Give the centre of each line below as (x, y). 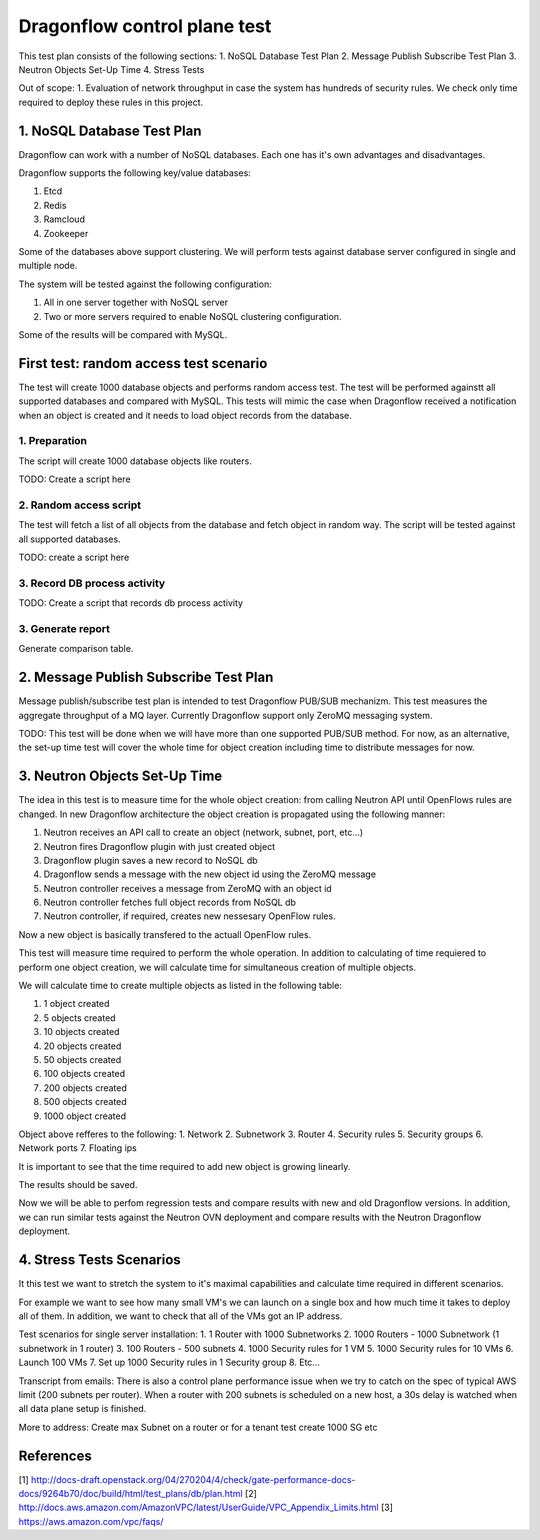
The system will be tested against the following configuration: (145, 284)
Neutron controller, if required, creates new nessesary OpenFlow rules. (189, 916)
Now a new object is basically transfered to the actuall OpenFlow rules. (165, 934)
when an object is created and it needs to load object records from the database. (185, 415)
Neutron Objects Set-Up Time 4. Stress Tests (111, 69)
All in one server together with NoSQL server (136, 302)
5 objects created (79, 1017)
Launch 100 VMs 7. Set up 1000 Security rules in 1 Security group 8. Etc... (169, 1362)
